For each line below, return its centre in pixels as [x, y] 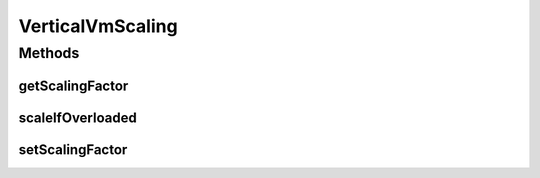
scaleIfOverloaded [77, 117]
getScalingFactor [73, 85]
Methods [49, 53]
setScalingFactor [73, 149]
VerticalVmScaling [98, 26]
